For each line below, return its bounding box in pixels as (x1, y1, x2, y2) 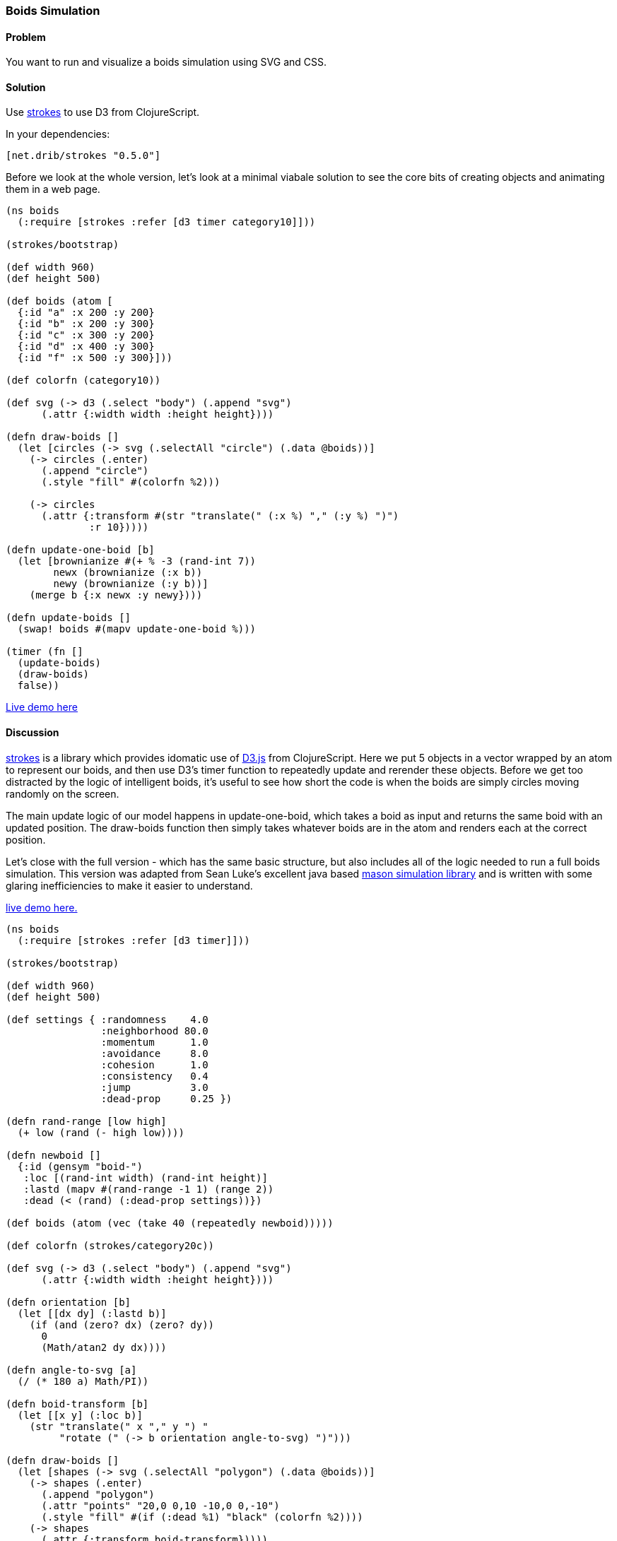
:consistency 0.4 (100, 1070, 208, 1082)
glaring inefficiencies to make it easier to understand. (6, 879, 253, 892)
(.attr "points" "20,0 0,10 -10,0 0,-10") (41, 1499, 280, 1511)
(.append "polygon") (41, 1488, 155, 1500)
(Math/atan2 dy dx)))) (41, 1341, 167, 1353)
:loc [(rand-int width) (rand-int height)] (23, 1171, 268, 1183)
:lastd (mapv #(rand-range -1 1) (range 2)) (23, 1183, 274, 1195)
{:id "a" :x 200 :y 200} (17, 307, 155, 319)
